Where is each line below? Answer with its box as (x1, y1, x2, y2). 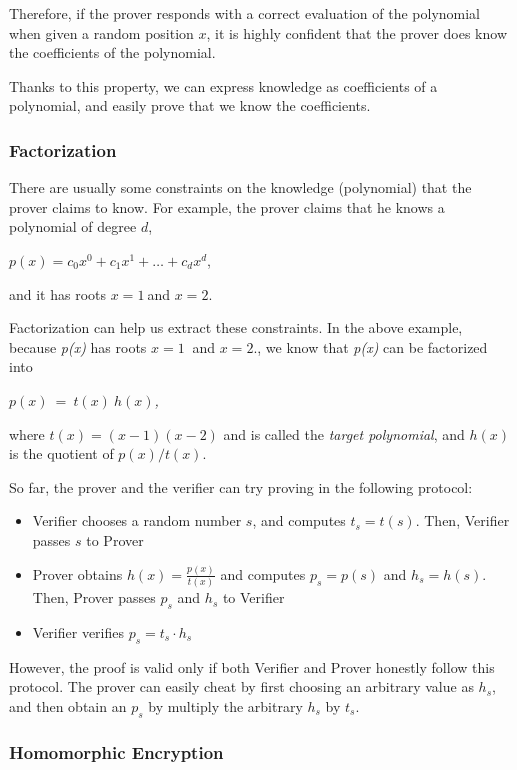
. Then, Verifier (415, 510, 510, 531)
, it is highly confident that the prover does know (206, 22, 508, 43)
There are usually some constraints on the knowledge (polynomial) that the (9, 177, 472, 198)
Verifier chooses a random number (32, 510, 242, 531)
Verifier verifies (32, 621, 124, 642)
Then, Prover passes (32, 587, 156, 608)
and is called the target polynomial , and (223, 423, 465, 444)
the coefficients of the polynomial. (9, 42, 216, 63)
